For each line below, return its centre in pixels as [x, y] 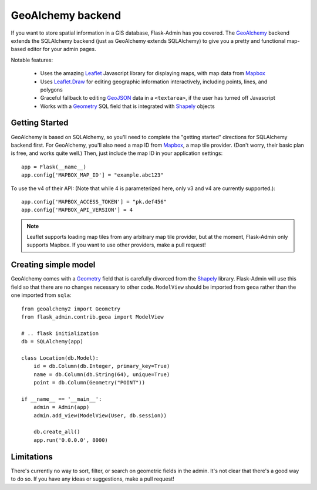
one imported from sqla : [41, 295]
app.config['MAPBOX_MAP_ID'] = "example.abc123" [92, 175]
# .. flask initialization [60, 333]
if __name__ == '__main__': [62, 399]
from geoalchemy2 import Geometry [71, 309]
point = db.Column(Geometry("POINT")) [89, 383]
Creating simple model [53, 265]
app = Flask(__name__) [54, 167]
